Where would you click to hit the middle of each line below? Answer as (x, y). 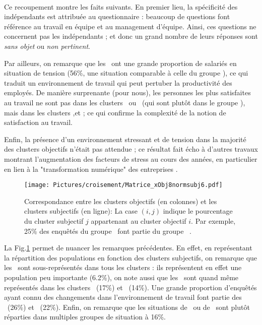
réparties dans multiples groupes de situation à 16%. (85, 317)
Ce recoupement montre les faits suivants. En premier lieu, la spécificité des (121, 6)
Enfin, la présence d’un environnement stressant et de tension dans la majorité (125, 139)
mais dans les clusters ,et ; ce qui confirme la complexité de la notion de (115, 112)
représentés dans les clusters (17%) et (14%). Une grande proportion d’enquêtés (130, 287)
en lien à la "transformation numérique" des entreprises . (91, 169)
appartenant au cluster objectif (139, 220)
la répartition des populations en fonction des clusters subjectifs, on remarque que (131, 257)
